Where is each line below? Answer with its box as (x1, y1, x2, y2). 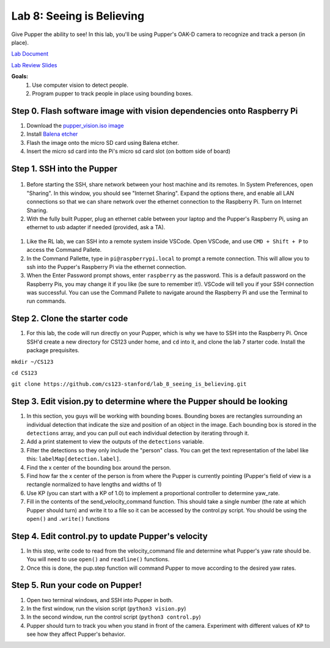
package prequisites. (26, 347, 79, 354)
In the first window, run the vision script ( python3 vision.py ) (26, 605, 186, 612)
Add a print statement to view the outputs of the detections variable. (26, 438, 204, 446)
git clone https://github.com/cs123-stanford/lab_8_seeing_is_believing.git (11, 381, 247, 388)
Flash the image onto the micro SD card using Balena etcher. (26, 139, 180, 146)
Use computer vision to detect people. (32, 81, 128, 89)
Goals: (11, 73, 29, 80)
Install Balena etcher (26, 130, 78, 138)
